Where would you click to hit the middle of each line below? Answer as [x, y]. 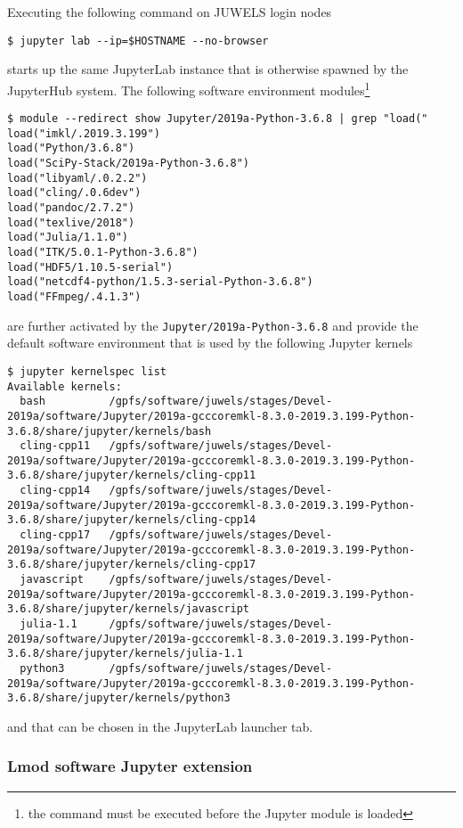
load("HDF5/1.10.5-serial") [90, 267]
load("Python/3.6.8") [71, 148]
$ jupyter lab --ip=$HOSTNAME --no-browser [138, 41]
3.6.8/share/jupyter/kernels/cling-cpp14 [132, 520]
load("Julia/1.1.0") [68, 238]
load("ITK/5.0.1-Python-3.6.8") [103, 252]
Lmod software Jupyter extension [130, 766]
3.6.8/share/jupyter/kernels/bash [110, 431]
